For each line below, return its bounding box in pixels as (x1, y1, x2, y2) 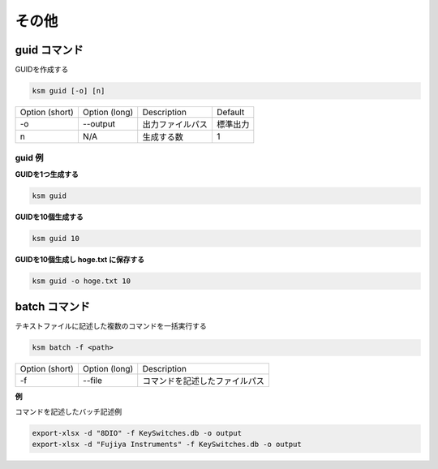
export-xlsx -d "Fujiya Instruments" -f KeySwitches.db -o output (32, 439, 302, 449)
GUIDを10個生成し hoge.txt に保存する (15, 254, 145, 264)
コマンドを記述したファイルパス (142, 376, 265, 387)
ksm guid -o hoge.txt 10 (32, 276, 131, 286)
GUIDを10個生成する (15, 212, 84, 222)
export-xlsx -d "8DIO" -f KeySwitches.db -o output (32, 428, 243, 437)
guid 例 (15, 153, 44, 164)
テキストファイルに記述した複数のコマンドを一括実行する (15, 321, 207, 331)
